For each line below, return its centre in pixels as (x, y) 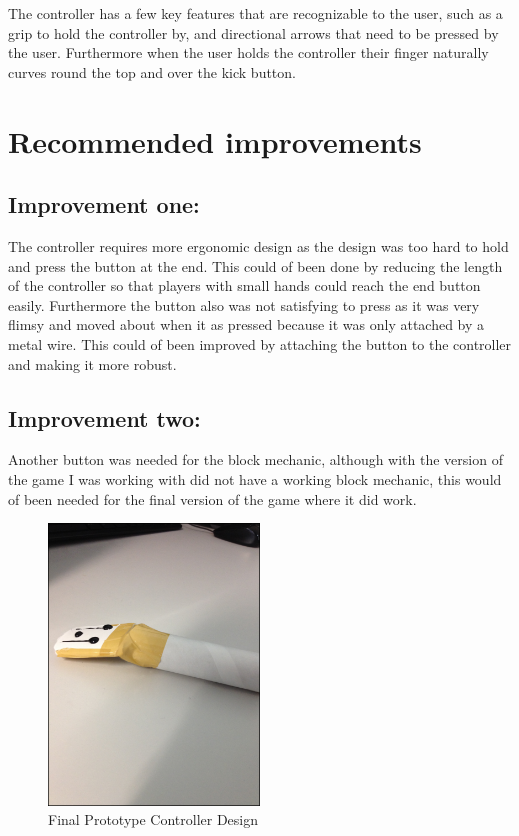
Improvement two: (104, 417)
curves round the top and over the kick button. (152, 71)
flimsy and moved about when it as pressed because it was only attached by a (246, 324)
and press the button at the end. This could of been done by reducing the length (255, 265)
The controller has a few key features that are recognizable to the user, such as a (255, 13)
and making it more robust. (92, 363)
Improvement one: (104, 204)
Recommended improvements (215, 140)
